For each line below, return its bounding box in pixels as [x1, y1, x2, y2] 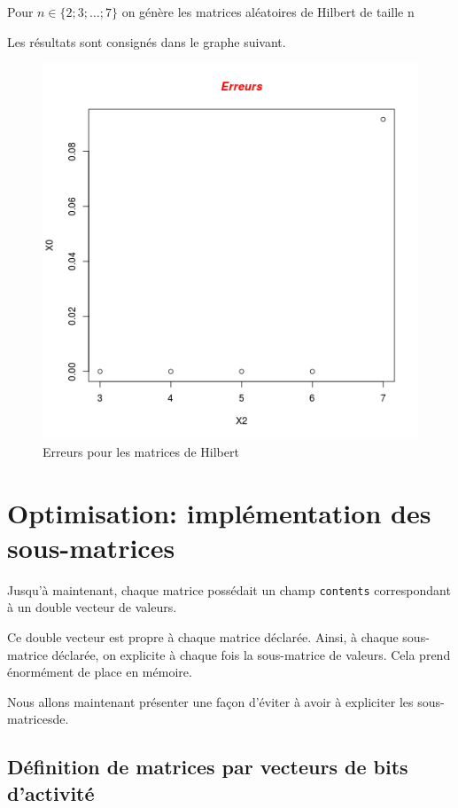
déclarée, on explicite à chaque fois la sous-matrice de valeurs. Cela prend [51, 645, 451, 663]
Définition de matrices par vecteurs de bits [7, 753, 408, 781]
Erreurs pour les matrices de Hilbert [43, 442, 239, 460]
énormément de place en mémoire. [7, 663, 192, 681]
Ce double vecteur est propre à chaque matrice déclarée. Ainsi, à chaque [7, 627, 399, 646]
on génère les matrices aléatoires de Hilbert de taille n [121, 3, 415, 20]
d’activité [7, 779, 95, 806]
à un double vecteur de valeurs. [7, 598, 177, 616]
